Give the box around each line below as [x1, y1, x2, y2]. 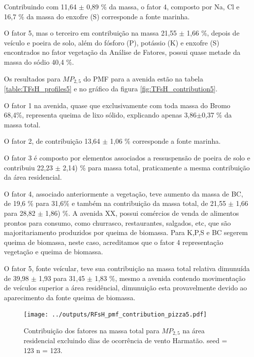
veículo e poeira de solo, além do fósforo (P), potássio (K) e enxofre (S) [4, 37, 220, 47]
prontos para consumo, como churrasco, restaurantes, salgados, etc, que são [4, 217, 231, 228]
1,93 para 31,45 [38, 273, 85, 283]
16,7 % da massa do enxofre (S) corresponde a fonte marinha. [4, 11, 190, 21]
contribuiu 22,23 [4, 162, 53, 172]
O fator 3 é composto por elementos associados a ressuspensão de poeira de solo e [4, 152, 251, 162]
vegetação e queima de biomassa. [4, 246, 103, 257]
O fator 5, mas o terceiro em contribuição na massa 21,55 [4, 28, 177, 38]
